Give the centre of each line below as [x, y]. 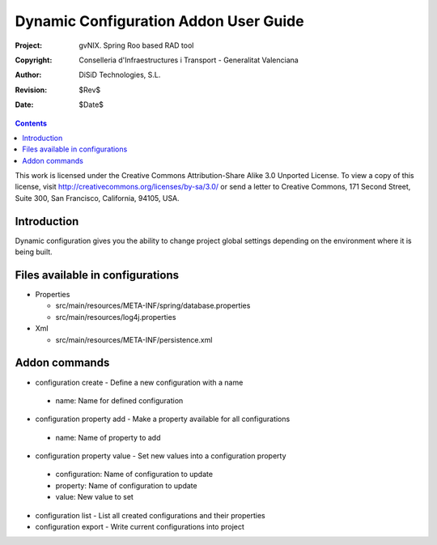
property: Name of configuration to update [126, 485]
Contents [31, 123]
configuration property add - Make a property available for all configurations [163, 419]
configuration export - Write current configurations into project [140, 527]
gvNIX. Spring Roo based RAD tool [136, 45]
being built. [34, 252]
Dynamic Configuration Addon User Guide [159, 21]
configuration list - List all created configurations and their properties [151, 515]
